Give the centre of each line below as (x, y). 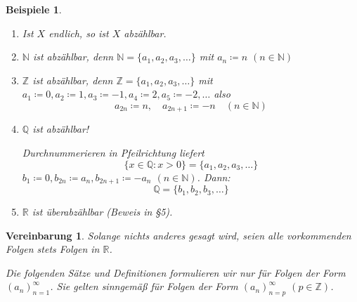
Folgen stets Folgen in (53, 249)
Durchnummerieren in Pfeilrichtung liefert (113, 153)
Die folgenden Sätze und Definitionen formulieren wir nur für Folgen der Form (176, 272)
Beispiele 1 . (34, 9)
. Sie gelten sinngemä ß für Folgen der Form (144, 286)
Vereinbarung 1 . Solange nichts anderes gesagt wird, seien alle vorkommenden (178, 235)
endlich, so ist (79, 33)
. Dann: (214, 177)
